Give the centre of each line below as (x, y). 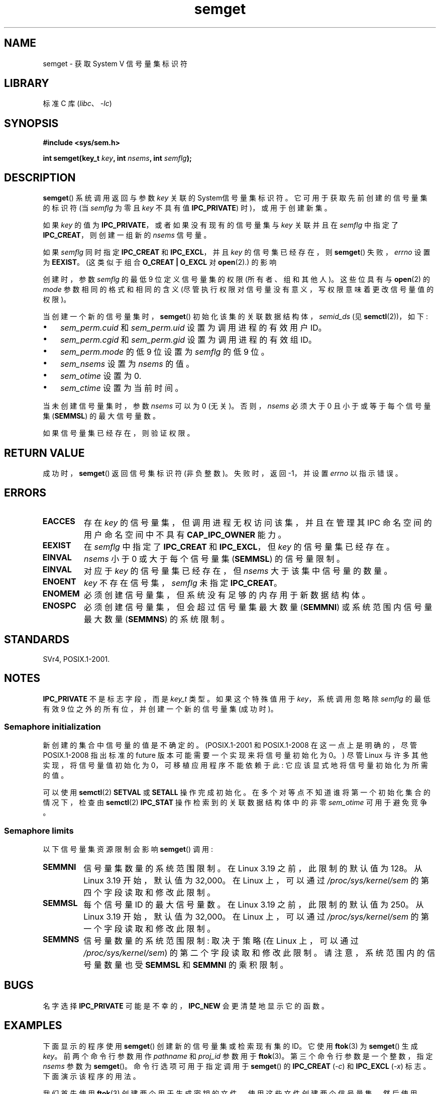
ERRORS (25, 493)
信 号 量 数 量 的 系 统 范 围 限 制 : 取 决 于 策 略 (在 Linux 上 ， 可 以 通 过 (221, 941)
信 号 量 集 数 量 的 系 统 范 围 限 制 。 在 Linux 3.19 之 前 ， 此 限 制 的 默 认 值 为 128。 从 (253, 868)
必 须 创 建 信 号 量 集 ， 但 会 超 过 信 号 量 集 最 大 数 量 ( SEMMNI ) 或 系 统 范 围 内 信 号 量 (258, 607)
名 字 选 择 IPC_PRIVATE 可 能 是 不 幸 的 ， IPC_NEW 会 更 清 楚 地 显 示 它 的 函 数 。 (186, 1006)
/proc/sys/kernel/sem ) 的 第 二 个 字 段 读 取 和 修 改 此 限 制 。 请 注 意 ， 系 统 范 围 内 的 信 (259, 953)
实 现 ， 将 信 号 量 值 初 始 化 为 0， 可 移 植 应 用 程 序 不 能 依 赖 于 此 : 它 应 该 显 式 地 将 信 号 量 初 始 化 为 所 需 (235, 765)
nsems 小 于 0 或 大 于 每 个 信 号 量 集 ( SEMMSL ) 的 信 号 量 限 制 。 (214, 559)
